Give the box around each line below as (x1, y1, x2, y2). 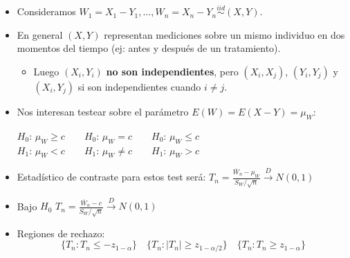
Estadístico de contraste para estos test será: (17, 169, 206, 184)
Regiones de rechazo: (17, 225, 105, 240)
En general (17, 27, 63, 42)
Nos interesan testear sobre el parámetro (17, 104, 189, 118)
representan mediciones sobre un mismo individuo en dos (104, 27, 345, 42)
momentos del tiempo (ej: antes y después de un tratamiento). (17, 41, 281, 55)
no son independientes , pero (106, 64, 239, 78)
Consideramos (17, 4, 76, 19)
